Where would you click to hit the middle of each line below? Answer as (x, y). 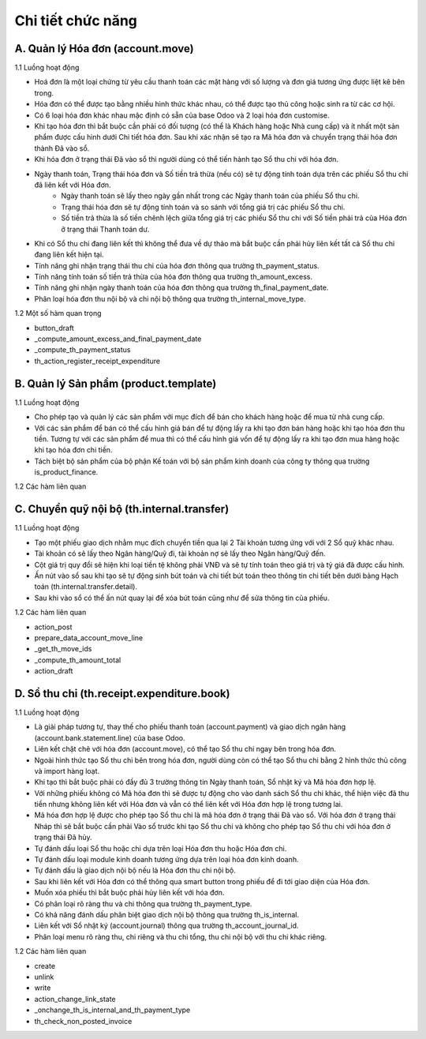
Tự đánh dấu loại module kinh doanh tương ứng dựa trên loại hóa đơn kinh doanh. (166, 860)
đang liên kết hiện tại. (69, 255)
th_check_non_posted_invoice (83, 1021)
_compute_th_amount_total (78, 660)
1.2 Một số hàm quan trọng (58, 313)
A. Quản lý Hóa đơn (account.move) (104, 49)
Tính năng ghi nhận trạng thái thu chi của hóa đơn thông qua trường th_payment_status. (177, 265)
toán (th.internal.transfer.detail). (86, 587)
